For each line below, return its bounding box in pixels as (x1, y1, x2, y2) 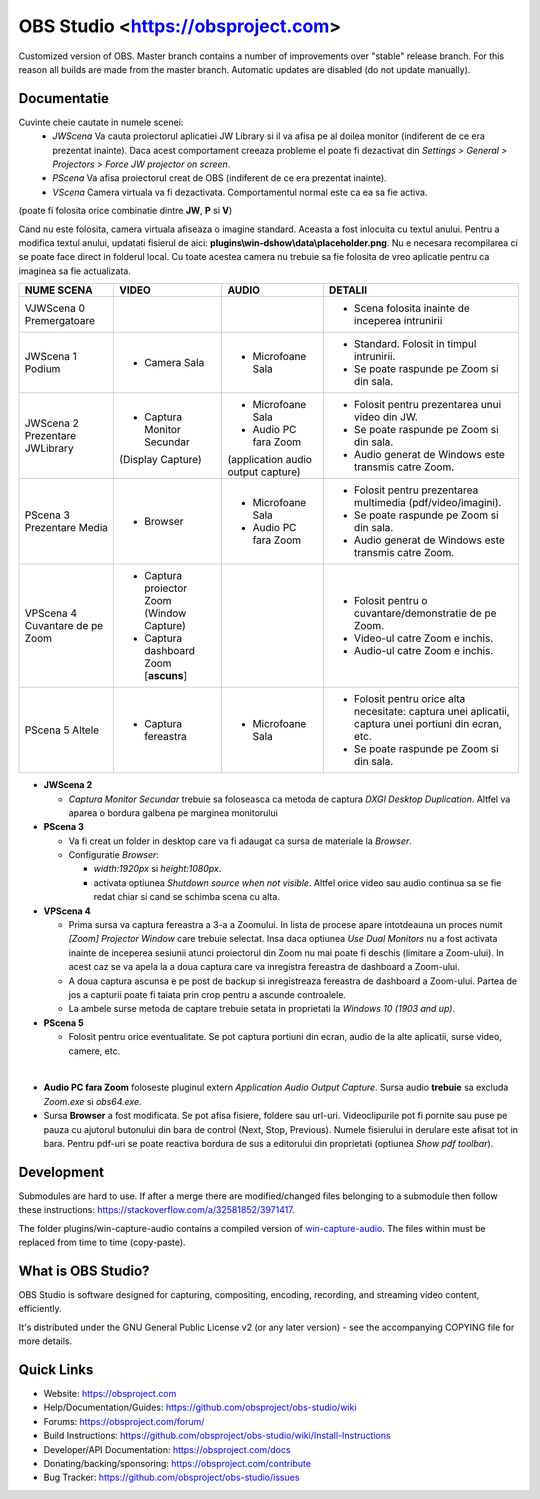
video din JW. (353, 410, 419, 424)
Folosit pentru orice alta (353, 692, 466, 706)
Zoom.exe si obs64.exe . (43, 1095, 142, 1107)
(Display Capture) (119, 453, 202, 467)
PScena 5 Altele (24, 723, 100, 737)
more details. (18, 1335, 73, 1347)
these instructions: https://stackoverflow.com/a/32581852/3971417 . (18, 1204, 295, 1216)
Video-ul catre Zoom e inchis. (353, 631, 494, 645)
